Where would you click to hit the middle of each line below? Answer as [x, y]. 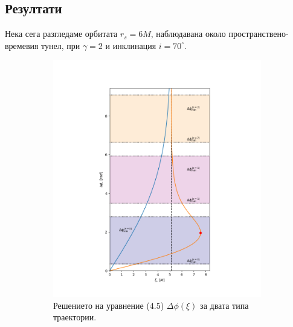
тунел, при [61, 45]
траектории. [75, 317]
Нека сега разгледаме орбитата [61, 34]
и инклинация [131, 45]
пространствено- [259, 34]
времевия [22, 45]
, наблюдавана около [188, 34]
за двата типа [224, 305]
